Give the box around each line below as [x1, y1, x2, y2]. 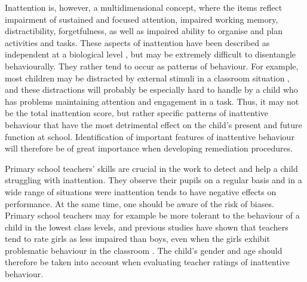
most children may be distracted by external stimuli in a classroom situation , [5, 71, 290, 84]
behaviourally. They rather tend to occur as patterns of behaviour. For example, [5, 59, 299, 72]
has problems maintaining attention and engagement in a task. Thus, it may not [5, 95, 299, 107]
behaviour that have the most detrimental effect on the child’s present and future [5, 118, 302, 131]
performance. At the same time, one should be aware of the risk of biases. [5, 197, 274, 210]
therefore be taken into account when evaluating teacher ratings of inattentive [5, 256, 290, 268]
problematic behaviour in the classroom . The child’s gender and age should [5, 244, 283, 256]
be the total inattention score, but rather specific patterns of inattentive [5, 107, 269, 119]
